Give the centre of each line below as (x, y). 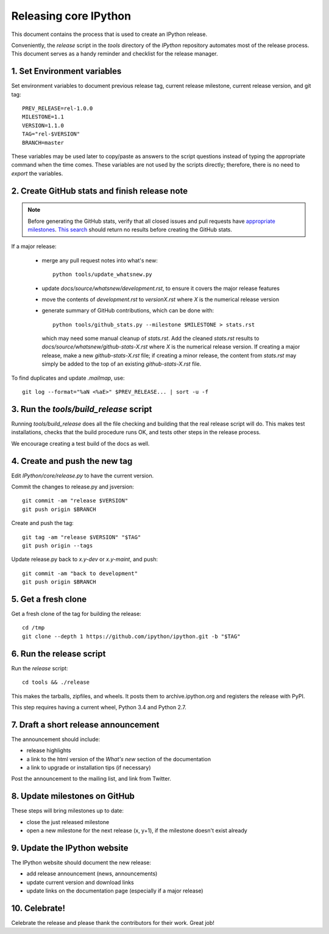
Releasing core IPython (71, 16)
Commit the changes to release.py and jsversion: (73, 487)
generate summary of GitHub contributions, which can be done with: (128, 311)
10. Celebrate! (38, 908)
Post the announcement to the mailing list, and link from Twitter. (91, 779)
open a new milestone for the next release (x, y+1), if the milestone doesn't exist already (137, 831)
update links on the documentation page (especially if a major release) (115, 891)
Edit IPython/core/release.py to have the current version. (83, 476)
